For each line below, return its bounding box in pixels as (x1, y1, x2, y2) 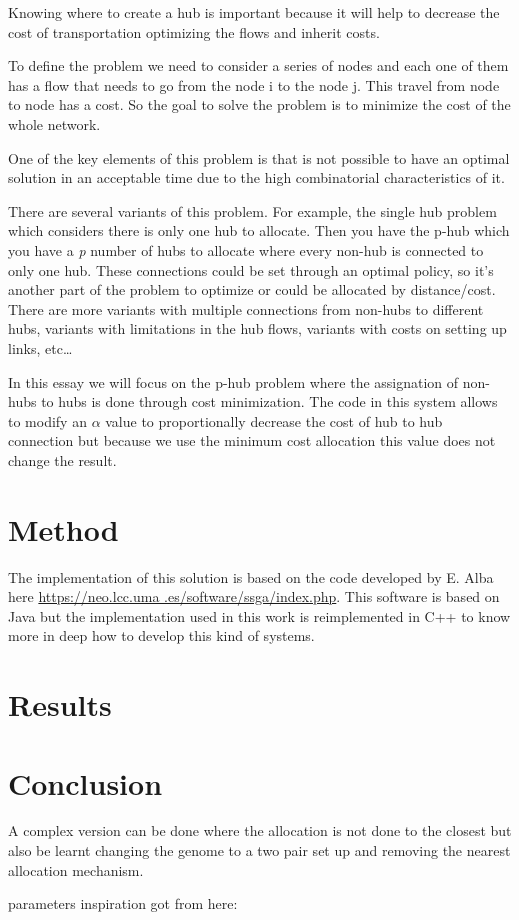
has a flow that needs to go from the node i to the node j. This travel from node (8, 74, 500, 95)
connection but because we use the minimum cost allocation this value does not (8, 430, 496, 451)
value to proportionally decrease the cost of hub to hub (105, 410, 443, 431)
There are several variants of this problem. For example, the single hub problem (8, 200, 497, 221)
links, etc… (8, 337, 73, 358)
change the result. (8, 449, 117, 470)
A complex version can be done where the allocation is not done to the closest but (8, 820, 512, 841)
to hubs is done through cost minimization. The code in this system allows (41, 391, 498, 412)
